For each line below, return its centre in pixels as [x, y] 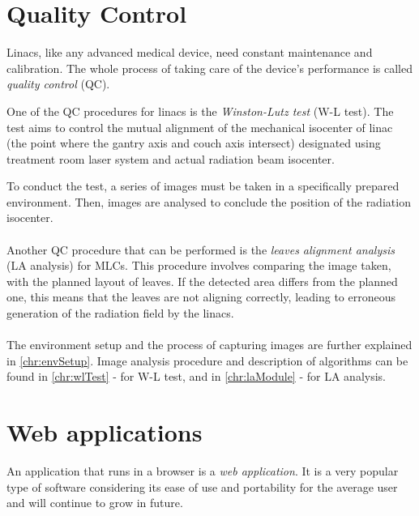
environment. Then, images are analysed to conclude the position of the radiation [209, 201]
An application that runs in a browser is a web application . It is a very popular [203, 471]
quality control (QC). [58, 84]
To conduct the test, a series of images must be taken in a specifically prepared [203, 186]
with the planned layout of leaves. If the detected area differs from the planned [202, 281]
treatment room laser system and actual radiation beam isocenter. [171, 158]
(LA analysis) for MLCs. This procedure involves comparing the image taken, [199, 265]
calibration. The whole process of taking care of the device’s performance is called [209, 68]
